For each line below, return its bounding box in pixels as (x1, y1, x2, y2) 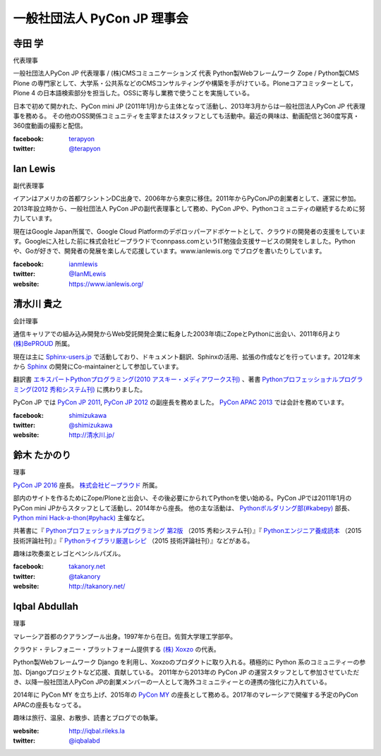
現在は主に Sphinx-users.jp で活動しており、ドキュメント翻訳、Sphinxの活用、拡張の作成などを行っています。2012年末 (13, 352, 361, 361)
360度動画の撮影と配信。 (13, 121, 87, 130)
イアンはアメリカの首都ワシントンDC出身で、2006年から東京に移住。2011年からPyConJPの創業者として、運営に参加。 (13, 194, 360, 203)
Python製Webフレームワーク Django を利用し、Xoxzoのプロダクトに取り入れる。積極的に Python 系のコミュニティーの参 (13, 658, 366, 666)
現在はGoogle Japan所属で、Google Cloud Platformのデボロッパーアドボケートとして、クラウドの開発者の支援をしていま (13, 227, 366, 236)
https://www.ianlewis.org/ (68, 280, 144, 288)
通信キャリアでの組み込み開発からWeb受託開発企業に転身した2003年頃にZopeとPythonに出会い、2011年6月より (13, 329, 341, 338)
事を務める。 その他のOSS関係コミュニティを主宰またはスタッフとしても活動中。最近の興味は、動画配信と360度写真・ (13, 112, 360, 120)
